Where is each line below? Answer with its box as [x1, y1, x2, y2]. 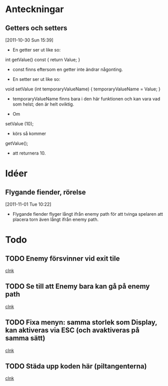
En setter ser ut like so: [12, 76, 61, 82]
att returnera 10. [12, 150, 46, 156]
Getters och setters [5, 24, 68, 32]
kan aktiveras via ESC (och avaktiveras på [5, 326, 140, 334]
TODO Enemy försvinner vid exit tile [5, 254, 120, 263]
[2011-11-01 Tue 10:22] [5, 201, 51, 207]
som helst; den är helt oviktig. [12, 101, 74, 107]
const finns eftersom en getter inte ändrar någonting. [12, 67, 123, 72]
